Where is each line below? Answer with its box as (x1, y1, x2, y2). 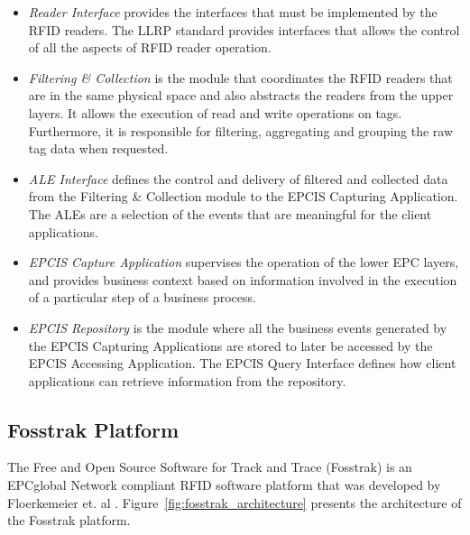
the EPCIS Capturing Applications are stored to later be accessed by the (28, 336, 433, 355)
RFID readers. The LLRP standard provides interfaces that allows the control (28, 20, 460, 39)
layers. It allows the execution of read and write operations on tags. (28, 103, 402, 122)
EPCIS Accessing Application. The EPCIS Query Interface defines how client (28, 354, 456, 373)
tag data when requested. (28, 139, 169, 158)
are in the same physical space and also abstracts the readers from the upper (28, 86, 454, 105)
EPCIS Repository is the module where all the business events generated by (28, 318, 447, 337)
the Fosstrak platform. (7, 511, 131, 530)
